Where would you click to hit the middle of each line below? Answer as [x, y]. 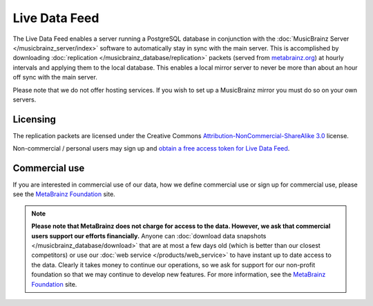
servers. [25, 99]
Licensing [35, 119]
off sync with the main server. [55, 77]
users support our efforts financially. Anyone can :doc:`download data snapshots [149, 236]
